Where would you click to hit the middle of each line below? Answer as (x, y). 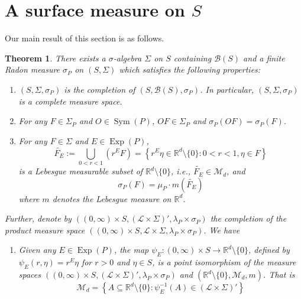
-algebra (127, 58)
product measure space (45, 230)
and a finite (264, 58)
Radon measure (33, 69)
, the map (131, 250)
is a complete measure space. (70, 101)
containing (192, 58)
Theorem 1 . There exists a (55, 58)
